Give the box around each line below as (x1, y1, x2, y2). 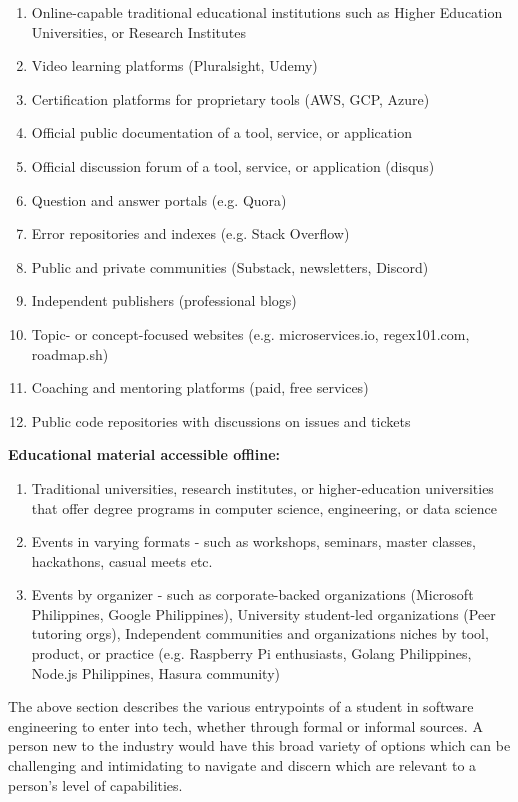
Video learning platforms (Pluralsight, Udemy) (31, 55, 318, 76)
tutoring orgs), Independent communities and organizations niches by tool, (31, 623, 489, 644)
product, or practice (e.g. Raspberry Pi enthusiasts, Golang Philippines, (31, 643, 472, 664)
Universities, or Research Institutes (31, 21, 246, 42)
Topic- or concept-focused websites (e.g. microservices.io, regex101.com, (31, 323, 470, 344)
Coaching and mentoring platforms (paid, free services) (31, 377, 369, 398)
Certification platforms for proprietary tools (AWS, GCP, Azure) (31, 88, 430, 109)
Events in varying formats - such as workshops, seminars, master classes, (31, 531, 476, 552)
